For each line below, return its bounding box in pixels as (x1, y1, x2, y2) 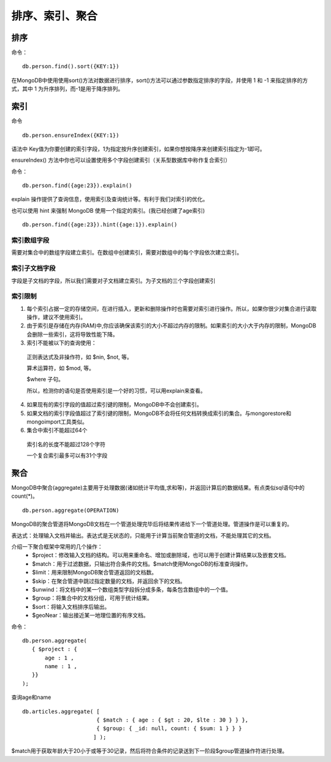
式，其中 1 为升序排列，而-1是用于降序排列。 (11, 85, 124, 93)
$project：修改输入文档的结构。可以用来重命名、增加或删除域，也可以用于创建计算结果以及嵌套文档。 (32, 552, 290, 559)
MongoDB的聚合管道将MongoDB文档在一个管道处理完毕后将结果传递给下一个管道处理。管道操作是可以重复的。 (11, 520, 293, 528)
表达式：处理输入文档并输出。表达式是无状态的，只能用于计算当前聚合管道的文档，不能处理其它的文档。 (11, 531, 275, 539)
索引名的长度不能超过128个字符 (26, 440, 105, 448)
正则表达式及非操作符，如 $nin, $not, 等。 (26, 353, 133, 360)
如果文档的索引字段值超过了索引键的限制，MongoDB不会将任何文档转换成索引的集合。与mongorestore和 (26, 410, 292, 417)
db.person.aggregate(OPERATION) (22, 506, 120, 514)
